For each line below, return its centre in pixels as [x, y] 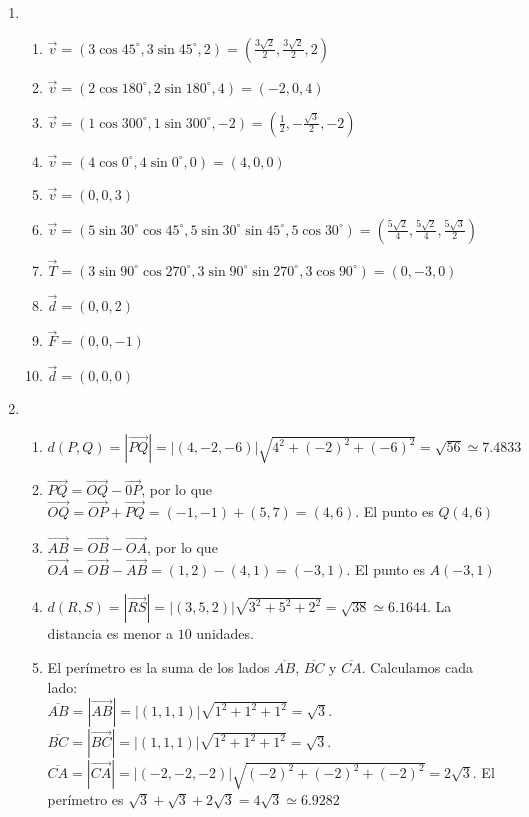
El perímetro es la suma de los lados [158, 666]
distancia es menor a [110, 633]
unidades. [225, 633]
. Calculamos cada [417, 666]
